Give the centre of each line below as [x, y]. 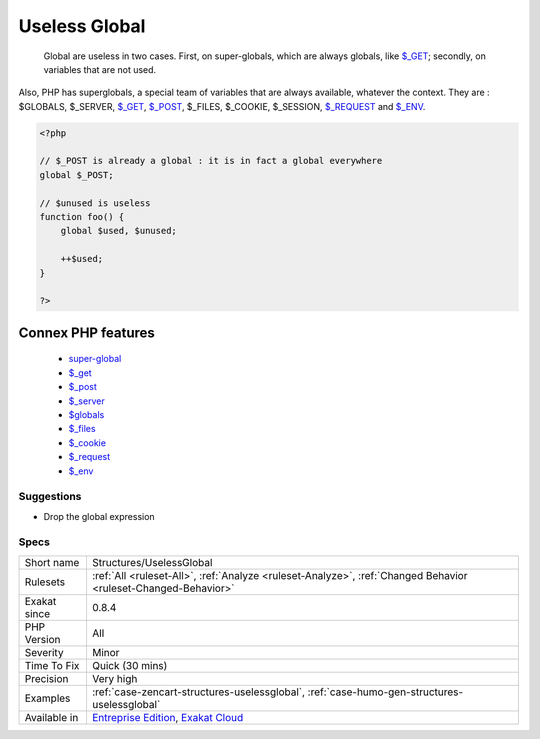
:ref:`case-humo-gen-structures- [385, 692]
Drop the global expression [99, 516]
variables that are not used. [100, 69]
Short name [52, 562]
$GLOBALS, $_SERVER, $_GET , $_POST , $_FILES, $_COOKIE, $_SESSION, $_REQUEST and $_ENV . [222, 106]
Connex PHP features [86, 332]
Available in [51, 717]
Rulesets [44, 582]
